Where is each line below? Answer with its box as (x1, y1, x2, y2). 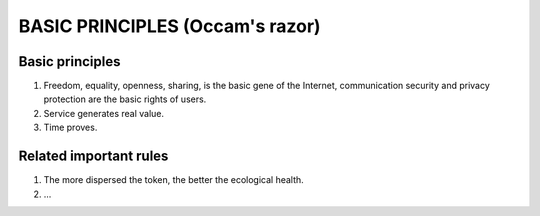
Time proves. (43, 121, 98, 134)
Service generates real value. (43, 107, 165, 119)
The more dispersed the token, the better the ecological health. (43, 174, 304, 186)
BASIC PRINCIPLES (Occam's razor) (18, 15, 321, 37)
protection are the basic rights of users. (43, 93, 207, 105)
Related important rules (18, 148, 169, 165)
